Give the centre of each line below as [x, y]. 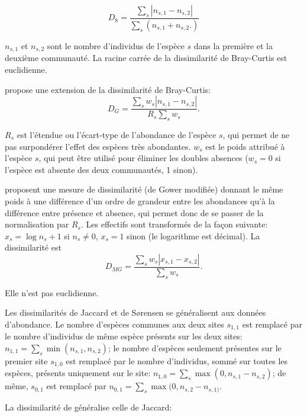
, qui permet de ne [256, 134]
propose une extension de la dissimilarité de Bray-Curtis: [108, 89]
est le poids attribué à [245, 146]
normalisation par [37, 224]
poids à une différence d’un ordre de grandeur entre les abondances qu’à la [140, 201]
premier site [26, 360]
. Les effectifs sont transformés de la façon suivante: [174, 224]
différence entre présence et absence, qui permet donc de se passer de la [134, 212]
